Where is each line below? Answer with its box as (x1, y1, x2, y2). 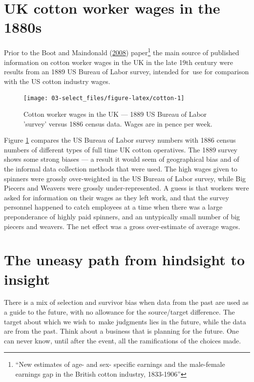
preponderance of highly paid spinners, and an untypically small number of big (4, 211, 240, 221)
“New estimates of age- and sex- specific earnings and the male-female (15, 359, 225, 369)
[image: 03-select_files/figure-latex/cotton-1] (23, 95, 185, 102)
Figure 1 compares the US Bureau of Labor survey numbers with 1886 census (4, 135, 236, 145)
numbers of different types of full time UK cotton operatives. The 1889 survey (4, 144, 238, 154)
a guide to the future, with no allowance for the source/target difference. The (4, 307, 235, 317)
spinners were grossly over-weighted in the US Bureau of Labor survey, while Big (4, 173, 246, 183)
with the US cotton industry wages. (4, 76, 110, 86)
